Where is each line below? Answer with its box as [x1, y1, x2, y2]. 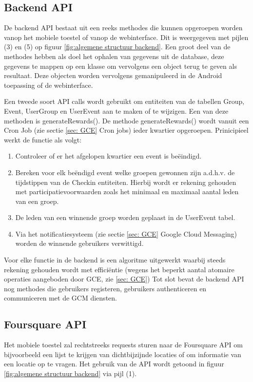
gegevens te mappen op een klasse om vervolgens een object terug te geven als [4, 60, 237, 71]
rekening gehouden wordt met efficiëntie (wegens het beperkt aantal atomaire [4, 264, 234, 274]
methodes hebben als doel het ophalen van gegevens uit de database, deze [4, 51, 224, 61]
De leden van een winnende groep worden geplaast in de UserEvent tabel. [15, 212, 235, 222]
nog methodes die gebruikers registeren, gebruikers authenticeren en [4, 283, 207, 293]
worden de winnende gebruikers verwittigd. [15, 238, 144, 248]
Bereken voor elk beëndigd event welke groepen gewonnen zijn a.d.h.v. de [15, 167, 235, 177]
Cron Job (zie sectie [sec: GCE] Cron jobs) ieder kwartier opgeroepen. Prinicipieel [4, 125, 249, 135]
